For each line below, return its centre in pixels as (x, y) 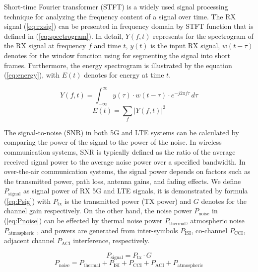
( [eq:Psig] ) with (28, 201)
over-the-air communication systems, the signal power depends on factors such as (127, 171)
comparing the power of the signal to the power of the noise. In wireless (113, 142)
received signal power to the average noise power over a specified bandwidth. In (125, 161)
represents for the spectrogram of (203, 36)
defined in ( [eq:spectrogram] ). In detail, (64, 36)
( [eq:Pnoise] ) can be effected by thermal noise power (83, 221)
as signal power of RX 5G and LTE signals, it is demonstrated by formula (136, 191)
